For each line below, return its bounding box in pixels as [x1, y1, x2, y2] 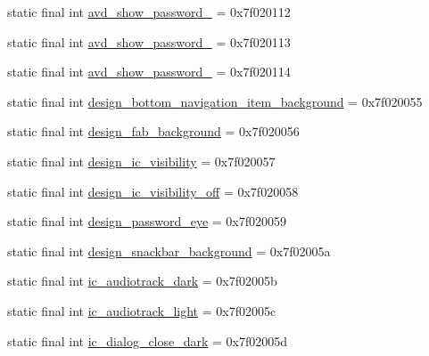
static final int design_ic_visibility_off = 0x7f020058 [7, 182, 299, 200]
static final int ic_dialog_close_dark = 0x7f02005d [7, 331, 288, 350]
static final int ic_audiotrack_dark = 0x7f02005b [7, 271, 277, 290]
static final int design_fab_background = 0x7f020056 [7, 122, 300, 141]
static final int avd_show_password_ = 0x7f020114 [7, 62, 291, 81]
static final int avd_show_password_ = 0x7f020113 [7, 32, 291, 51]
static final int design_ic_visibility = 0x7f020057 [7, 151, 276, 170]
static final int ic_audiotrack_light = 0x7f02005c [7, 301, 276, 320]
